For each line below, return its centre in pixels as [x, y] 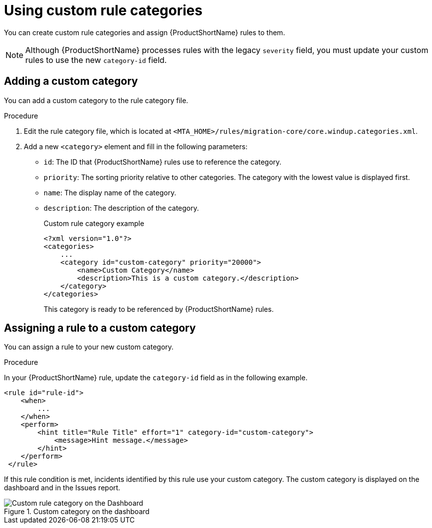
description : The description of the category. [121, 208]
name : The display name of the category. [110, 192]
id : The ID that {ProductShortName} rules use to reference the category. [163, 162]
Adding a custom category [71, 81]
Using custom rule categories [103, 10]
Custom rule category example [94, 223]
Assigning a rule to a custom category [100, 328]
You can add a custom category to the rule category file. [96, 100]
